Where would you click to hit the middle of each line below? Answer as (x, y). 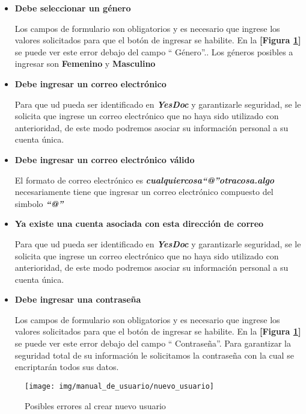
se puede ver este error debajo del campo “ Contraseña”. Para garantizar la (153, 343)
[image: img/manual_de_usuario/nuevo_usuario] (119, 386)
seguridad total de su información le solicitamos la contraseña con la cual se (154, 355)
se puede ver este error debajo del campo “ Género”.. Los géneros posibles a (154, 51)
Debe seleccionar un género (73, 8)
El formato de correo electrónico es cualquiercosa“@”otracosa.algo (145, 180)
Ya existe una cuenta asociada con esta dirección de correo (139, 224)
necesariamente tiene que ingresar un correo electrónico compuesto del (144, 192)
